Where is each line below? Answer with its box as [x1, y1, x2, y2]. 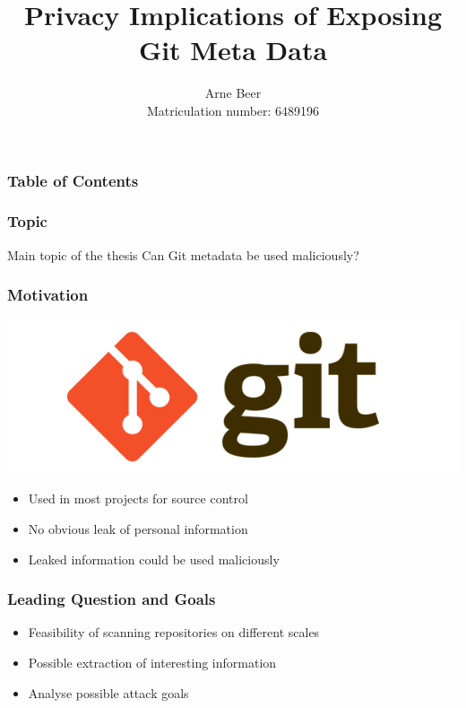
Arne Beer [204, 83, 262, 102]
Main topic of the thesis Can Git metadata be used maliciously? [7, 245, 359, 264]
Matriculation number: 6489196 [146, 101, 320, 119]
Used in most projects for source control [28, 489, 248, 508]
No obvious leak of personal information [28, 520, 248, 538]
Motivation [7, 284, 89, 306]
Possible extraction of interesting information [28, 653, 277, 672]
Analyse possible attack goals [28, 683, 189, 702]
